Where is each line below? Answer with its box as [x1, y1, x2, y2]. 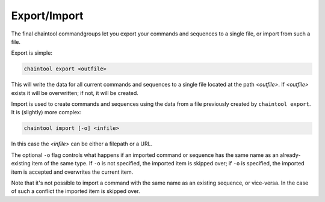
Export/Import [11, 9, 84, 22]
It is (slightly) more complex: [11, 109, 82, 116]
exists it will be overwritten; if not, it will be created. [11, 89, 138, 96]
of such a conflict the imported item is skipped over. [11, 188, 141, 195]
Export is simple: [11, 49, 52, 57]
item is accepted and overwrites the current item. [11, 168, 134, 176]
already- [280, 151, 301, 159]
